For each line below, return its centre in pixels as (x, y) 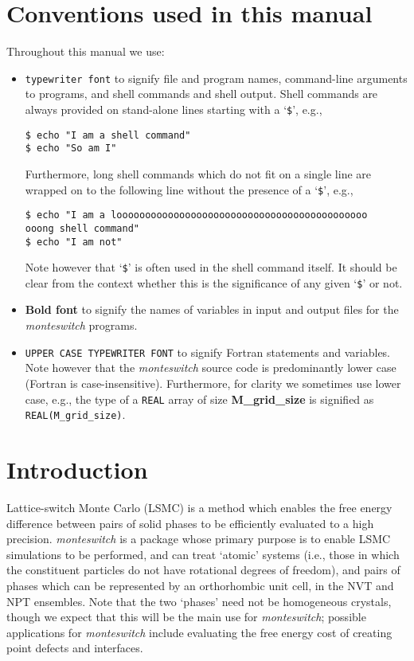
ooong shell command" (82, 228)
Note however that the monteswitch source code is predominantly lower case (211, 368)
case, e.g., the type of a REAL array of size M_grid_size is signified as (199, 399)
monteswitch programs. (81, 325)
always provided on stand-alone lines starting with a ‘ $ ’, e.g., (174, 109)
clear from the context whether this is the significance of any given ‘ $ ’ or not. (214, 282)
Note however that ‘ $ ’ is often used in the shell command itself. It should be (211, 267)
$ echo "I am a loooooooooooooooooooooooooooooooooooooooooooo (196, 215)
